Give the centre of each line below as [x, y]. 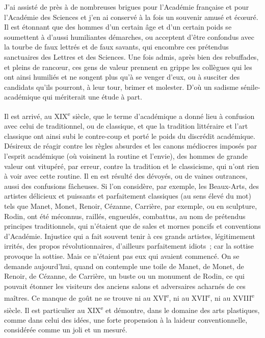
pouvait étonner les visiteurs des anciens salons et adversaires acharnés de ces [125, 286]
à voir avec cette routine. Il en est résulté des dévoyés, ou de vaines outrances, [126, 176]
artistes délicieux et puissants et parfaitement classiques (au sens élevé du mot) [128, 196]
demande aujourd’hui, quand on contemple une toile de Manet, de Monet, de [124, 266]
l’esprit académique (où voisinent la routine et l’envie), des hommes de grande [126, 155]
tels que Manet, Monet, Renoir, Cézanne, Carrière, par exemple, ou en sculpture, [131, 206]
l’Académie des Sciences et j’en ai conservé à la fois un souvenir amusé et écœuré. [131, 17]
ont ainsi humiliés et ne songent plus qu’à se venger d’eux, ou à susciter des [122, 77]
